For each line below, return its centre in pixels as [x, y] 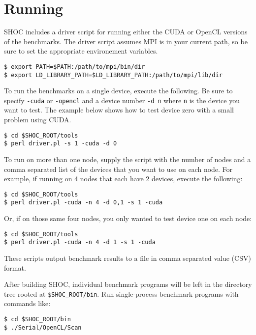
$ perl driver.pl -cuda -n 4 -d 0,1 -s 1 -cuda [83, 203]
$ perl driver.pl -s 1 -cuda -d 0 [61, 144]
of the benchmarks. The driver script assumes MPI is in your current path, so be [126, 41]
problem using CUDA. [38, 120]
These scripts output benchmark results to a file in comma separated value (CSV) [128, 258]
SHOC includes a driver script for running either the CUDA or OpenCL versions [126, 32]
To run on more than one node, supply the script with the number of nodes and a [128, 159]
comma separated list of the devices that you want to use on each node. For [118, 169]
